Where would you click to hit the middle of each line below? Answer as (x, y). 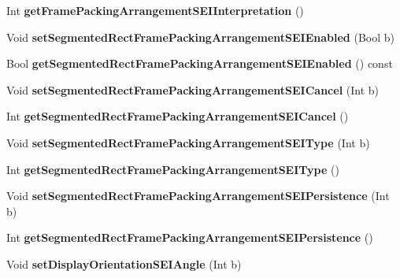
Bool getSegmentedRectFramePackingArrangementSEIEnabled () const (200, 63)
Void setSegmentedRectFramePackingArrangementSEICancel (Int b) (193, 89)
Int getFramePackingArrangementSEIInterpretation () (155, 10)
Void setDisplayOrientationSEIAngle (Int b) (124, 263)
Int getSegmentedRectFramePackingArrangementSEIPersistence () (190, 237)
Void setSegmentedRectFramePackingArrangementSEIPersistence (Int (198, 196)
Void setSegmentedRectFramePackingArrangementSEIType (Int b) (188, 142)
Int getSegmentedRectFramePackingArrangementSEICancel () (178, 116)
